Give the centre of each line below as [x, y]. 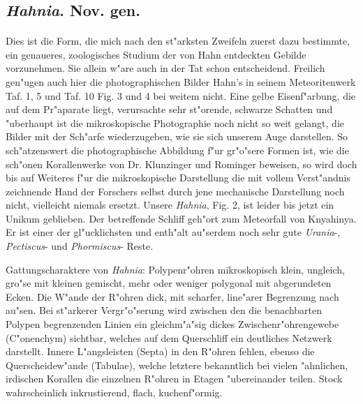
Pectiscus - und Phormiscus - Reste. [80, 246]
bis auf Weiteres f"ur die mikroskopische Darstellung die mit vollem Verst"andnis [178, 178]
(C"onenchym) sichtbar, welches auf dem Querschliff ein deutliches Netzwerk [169, 337]
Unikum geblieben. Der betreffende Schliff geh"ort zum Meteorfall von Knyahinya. [181, 218]
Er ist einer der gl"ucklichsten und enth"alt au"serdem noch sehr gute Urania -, [173, 232]
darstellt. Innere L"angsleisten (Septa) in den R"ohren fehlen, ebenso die [160, 351]
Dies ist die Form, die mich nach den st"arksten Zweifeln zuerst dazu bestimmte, [178, 41]
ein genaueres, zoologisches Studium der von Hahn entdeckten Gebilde [156, 54]
